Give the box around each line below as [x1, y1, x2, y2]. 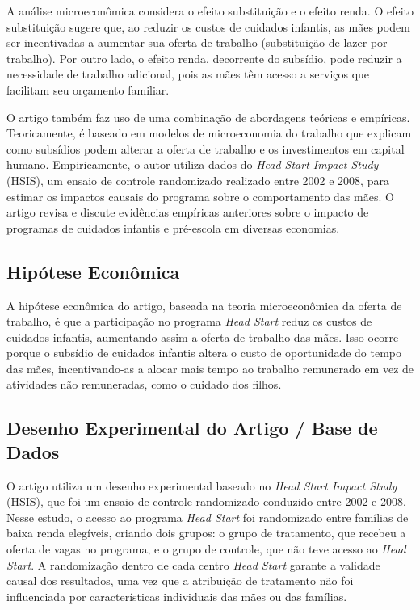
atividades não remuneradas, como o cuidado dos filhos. [6, 376, 282, 393]
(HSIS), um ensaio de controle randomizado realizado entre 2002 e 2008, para [6, 171, 389, 188]
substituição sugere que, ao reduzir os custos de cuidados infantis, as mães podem [6, 18, 410, 35]
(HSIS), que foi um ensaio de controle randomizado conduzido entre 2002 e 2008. [6, 493, 406, 510]
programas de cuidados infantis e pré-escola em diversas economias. [6, 219, 340, 236]
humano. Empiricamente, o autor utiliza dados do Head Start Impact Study [6, 156, 379, 173]
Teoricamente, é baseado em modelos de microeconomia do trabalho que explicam [6, 124, 412, 141]
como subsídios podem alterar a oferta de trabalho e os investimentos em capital [6, 140, 405, 157]
